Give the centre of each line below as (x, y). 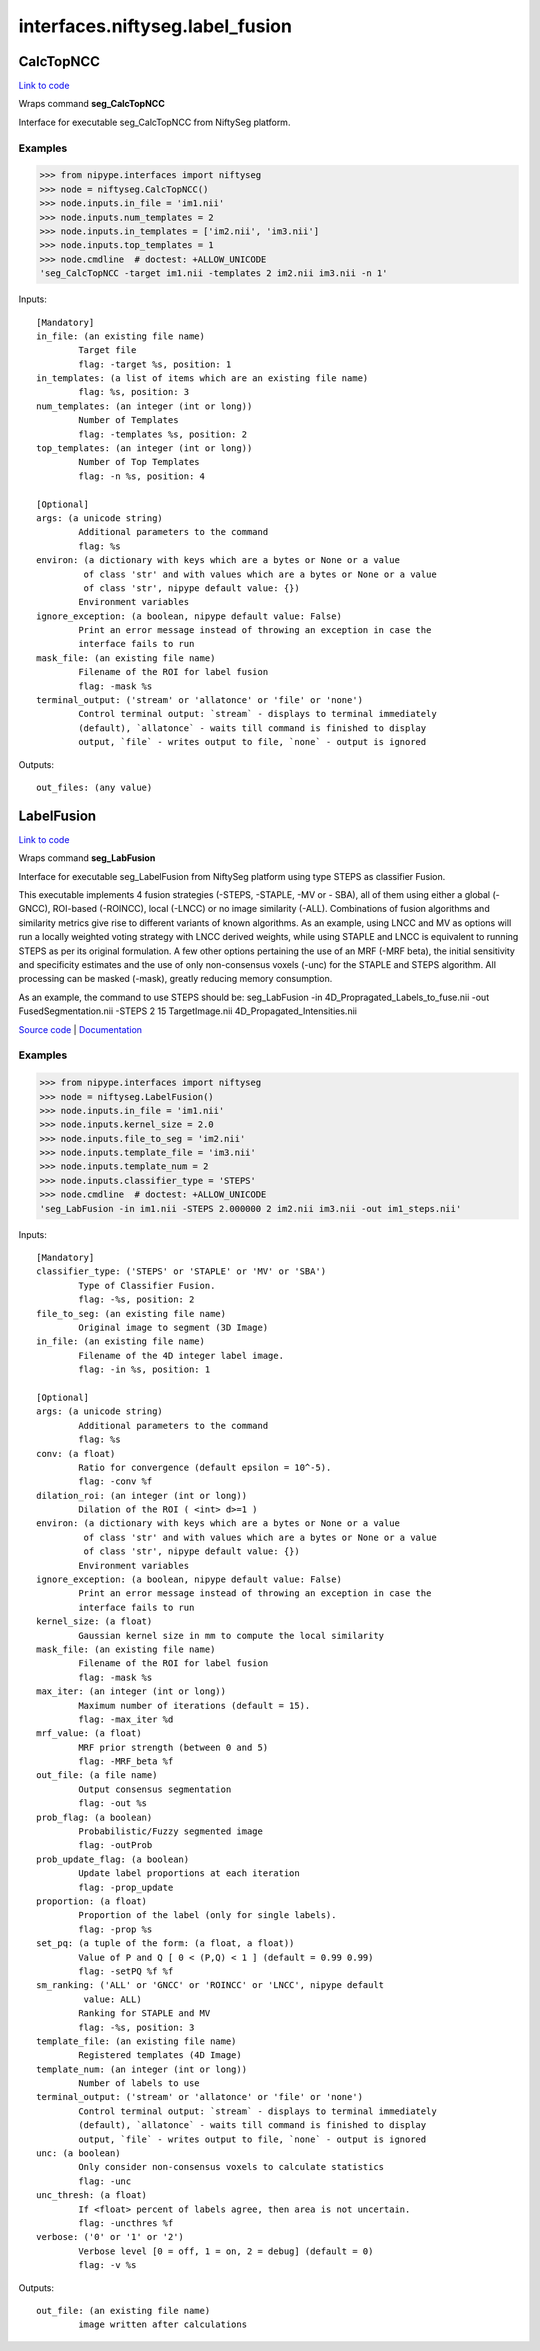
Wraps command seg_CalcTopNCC (91, 104)
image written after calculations (163, 2324)
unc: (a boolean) (78, 2153)
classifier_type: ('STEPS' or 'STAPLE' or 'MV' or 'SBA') (181, 1271)
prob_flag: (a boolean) (94, 1817)
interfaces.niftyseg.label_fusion (155, 26)
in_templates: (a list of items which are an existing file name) (202, 378)
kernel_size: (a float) (94, 1621)
